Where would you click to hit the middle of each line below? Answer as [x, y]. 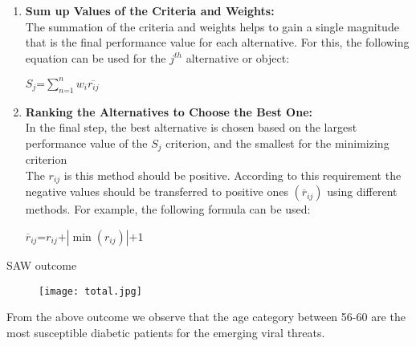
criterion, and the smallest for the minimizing [277, 142]
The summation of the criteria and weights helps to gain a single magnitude [212, 26]
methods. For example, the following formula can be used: [168, 209]
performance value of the [86, 142]
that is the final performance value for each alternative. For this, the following [217, 42]
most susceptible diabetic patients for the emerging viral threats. [166, 332]
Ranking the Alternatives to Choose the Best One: [169, 111]
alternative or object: [238, 57]
